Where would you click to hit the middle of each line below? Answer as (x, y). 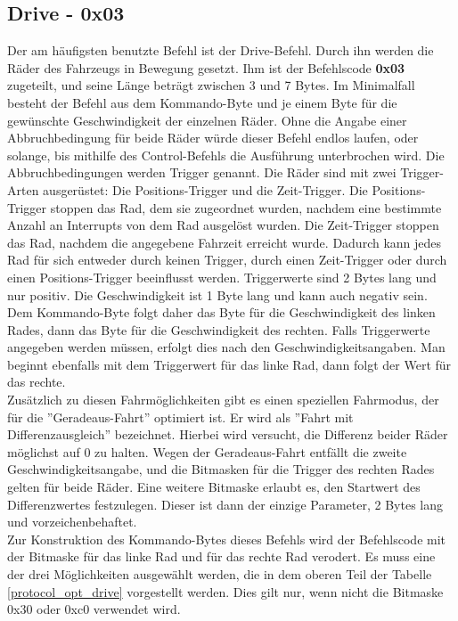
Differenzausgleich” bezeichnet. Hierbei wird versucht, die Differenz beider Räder (228, 434)
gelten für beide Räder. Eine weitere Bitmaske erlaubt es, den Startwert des (214, 487)
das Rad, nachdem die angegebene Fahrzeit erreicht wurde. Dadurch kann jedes (225, 242)
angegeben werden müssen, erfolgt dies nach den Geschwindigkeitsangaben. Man (226, 347)
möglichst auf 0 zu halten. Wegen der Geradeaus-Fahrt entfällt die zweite (207, 451)
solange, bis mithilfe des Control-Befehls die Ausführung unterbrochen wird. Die (226, 155)
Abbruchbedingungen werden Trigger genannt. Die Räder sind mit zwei (202, 172)
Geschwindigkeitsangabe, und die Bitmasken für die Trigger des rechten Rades (221, 469)
